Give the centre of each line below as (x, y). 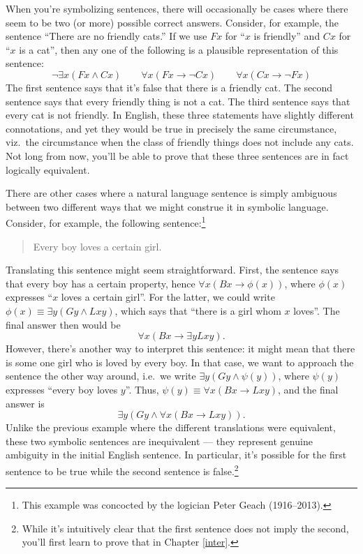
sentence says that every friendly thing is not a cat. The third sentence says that (178, 101)
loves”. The (317, 310)
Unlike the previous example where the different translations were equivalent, (171, 427)
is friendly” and (287, 36)
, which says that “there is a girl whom (198, 310)
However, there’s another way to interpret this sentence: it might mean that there (180, 349)
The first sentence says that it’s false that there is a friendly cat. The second (169, 87)
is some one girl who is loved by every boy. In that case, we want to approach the (180, 362)
